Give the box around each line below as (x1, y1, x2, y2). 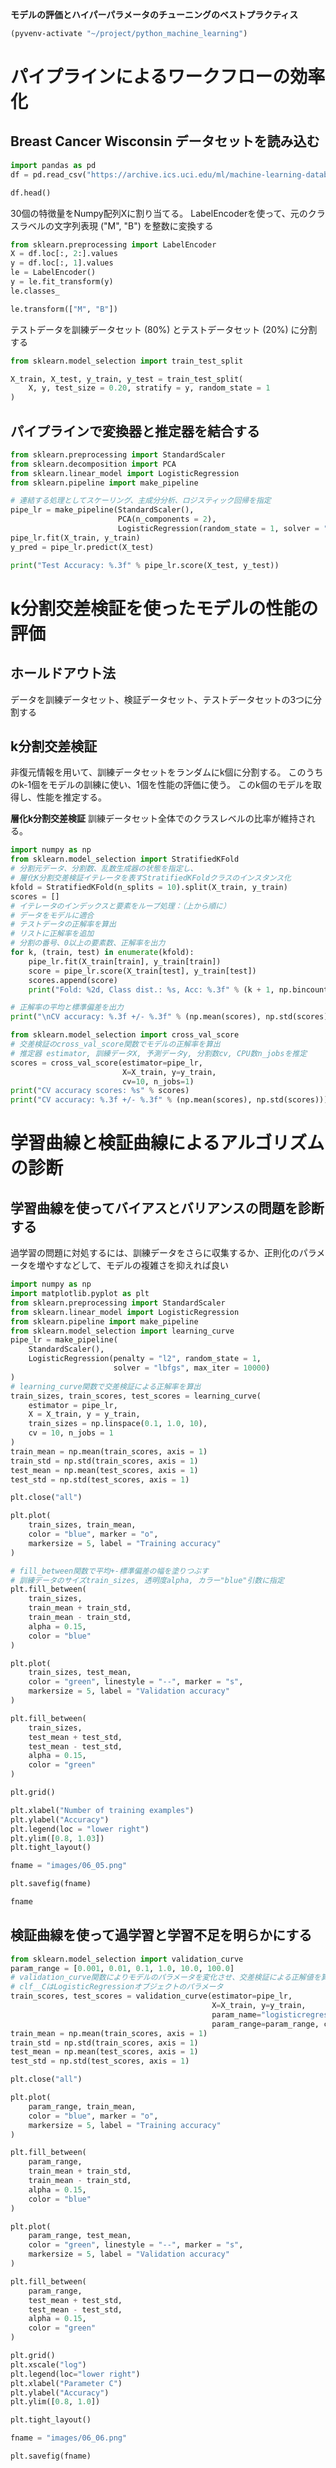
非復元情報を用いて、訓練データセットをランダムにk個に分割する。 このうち (10, 766, 324, 778)
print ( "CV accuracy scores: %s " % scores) (10, 1086, 190, 1096)
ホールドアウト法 (10, 665, 116, 682)
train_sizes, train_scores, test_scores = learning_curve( (10, 1391, 262, 1401)
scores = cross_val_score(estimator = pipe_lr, (10, 1058, 203, 1068)
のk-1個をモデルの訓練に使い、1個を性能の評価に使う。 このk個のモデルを (10, 779, 313, 791)
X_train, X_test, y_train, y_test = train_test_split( (10, 374, 244, 384)
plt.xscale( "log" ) (10, 2359, 87, 2370)
